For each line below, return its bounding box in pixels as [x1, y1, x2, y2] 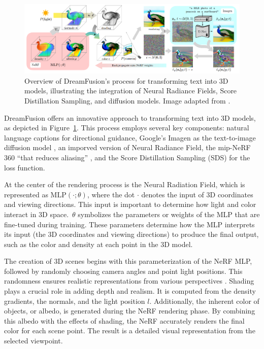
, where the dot [87, 189, 135, 199]
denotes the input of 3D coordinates [141, 189, 253, 199]
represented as [4, 189, 48, 199]
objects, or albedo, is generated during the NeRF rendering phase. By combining [4, 305, 255, 316]
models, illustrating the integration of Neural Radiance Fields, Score [24, 85, 237, 96]
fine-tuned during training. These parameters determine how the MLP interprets [4, 219, 255, 229]
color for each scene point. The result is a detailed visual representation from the [4, 325, 255, 336]
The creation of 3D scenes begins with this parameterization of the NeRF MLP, [4, 256, 252, 266]
